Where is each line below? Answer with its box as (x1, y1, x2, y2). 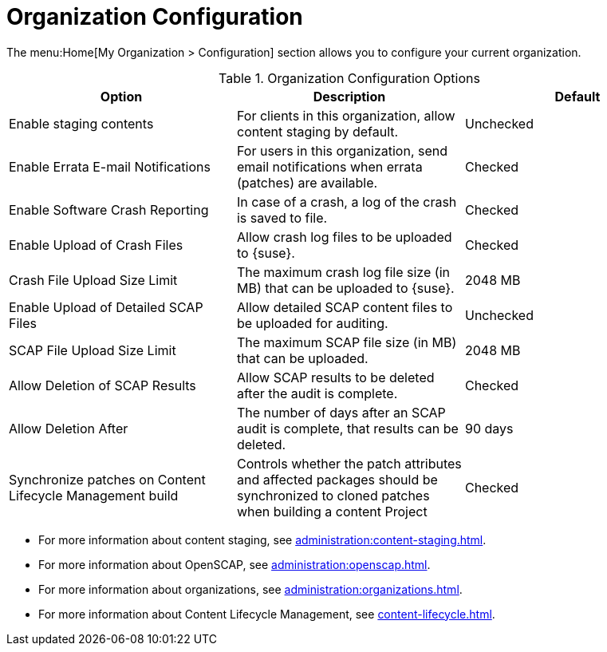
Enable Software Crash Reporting (9, 201, 209, 218)
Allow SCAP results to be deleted (236, 369, 435, 385)
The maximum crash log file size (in (236, 263, 450, 280)
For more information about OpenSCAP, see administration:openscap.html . (38, 557, 431, 571)
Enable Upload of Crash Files (9, 236, 183, 253)
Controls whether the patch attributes (236, 455, 462, 472)
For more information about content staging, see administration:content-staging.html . (38, 532, 487, 547)
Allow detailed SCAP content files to (236, 298, 453, 315)
